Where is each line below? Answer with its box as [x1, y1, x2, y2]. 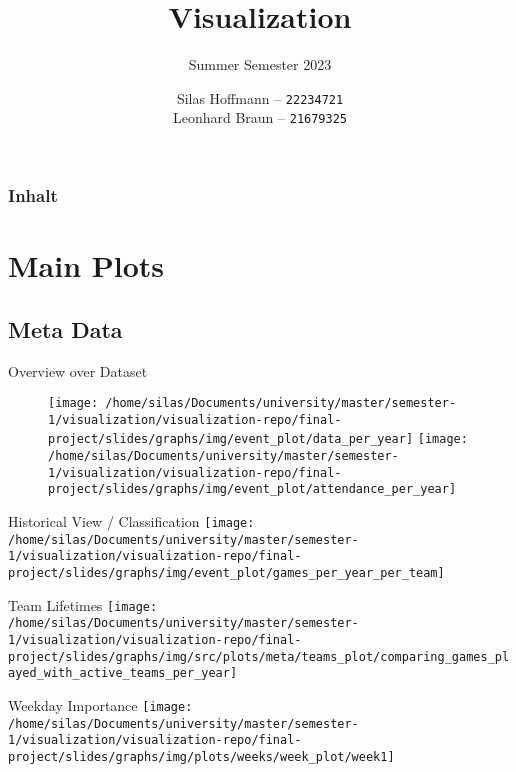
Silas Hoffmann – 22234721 [176, 87, 344, 108]
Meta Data [8, 313, 123, 344]
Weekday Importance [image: [8, 694, 193, 715]
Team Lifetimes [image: [8, 594, 158, 615]
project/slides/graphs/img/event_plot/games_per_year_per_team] [8, 566, 445, 581]
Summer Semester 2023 [188, 54, 332, 75]
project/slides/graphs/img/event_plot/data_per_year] [48, 432, 414, 447]
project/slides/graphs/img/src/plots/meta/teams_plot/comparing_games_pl [8, 649, 510, 664]
